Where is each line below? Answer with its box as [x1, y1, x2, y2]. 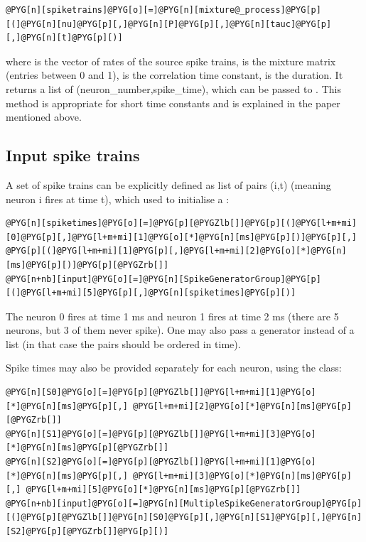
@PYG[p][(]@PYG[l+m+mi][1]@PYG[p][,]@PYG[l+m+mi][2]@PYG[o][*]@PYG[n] [6, 246, 347, 256]
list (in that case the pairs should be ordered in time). [6, 336, 241, 351]
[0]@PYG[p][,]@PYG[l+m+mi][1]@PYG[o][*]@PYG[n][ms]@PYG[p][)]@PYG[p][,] [6, 232, 357, 242]
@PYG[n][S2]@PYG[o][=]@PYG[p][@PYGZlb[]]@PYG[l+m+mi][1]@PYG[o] [6, 457, 316, 467]
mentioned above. [6, 109, 82, 124]
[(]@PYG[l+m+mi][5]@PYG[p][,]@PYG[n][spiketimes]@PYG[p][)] [6, 288, 296, 298]
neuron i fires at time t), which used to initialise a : [6, 191, 230, 206]
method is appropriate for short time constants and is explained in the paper [6, 95, 340, 110]
